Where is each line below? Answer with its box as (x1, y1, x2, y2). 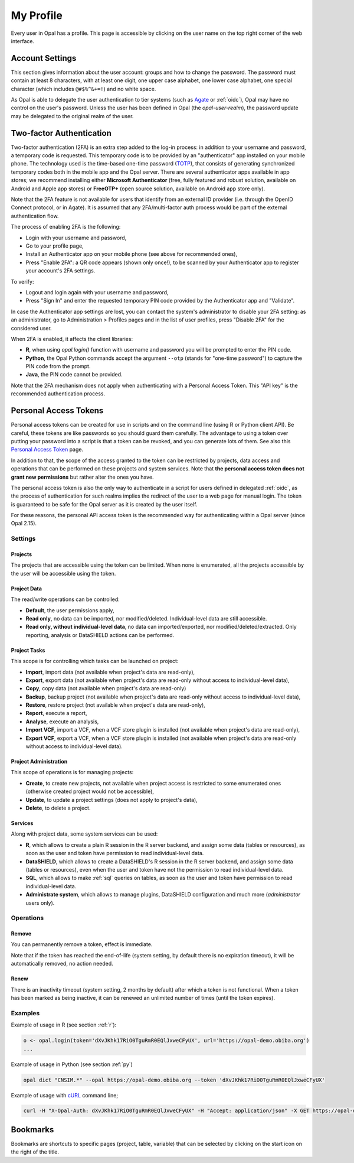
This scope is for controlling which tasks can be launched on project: (11, 658, 179, 665)
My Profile (11, 9, 63, 22)
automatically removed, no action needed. (11, 960, 113, 967)
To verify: (11, 278, 34, 285)
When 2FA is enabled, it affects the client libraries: (11, 335, 133, 342)
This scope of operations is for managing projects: (11, 769, 134, 776)
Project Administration (11, 758, 68, 765)
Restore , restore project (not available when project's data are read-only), (25, 701, 206, 709)
